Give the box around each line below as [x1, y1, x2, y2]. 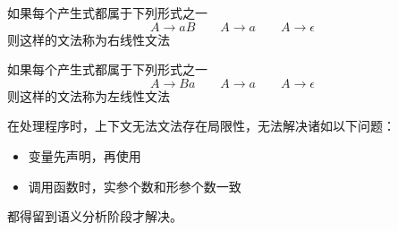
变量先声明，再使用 [28, 146, 141, 165]
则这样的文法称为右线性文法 [7, 30, 170, 48]
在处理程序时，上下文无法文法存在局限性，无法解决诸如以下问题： [7, 116, 395, 135]
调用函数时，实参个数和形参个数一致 [28, 176, 241, 195]
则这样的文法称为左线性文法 [7, 86, 170, 105]
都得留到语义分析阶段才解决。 [7, 207, 182, 226]
